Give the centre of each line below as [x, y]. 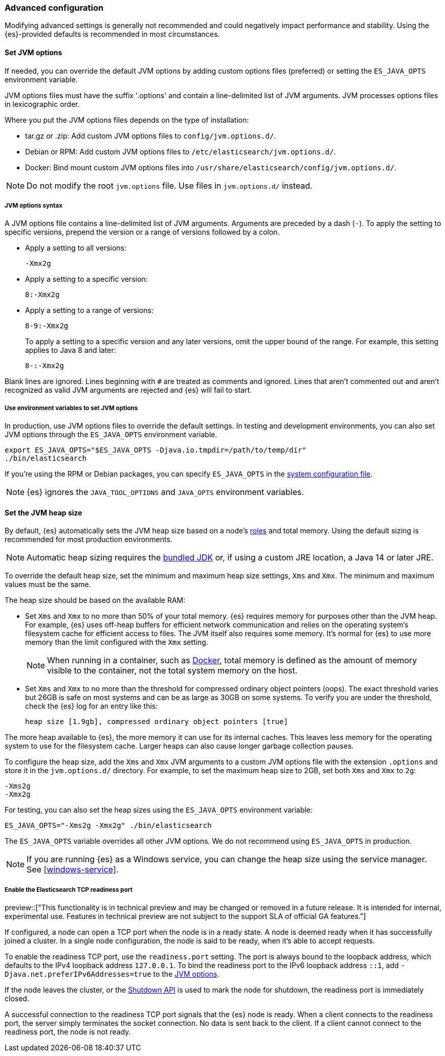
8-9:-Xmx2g [47, 326]
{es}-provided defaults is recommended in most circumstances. [112, 34]
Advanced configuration [54, 8]
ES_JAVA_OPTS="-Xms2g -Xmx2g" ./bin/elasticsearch [108, 826]
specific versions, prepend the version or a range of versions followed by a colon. [142, 232]
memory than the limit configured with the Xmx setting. [117, 642]
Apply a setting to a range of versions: [89, 310]
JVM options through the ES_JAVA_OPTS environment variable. [111, 435]
